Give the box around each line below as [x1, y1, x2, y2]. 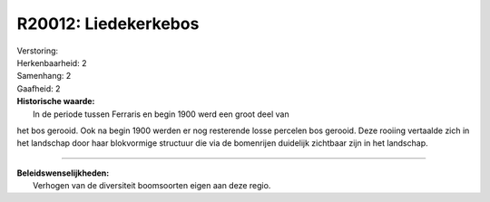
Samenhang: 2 [16, 71, 72, 82]
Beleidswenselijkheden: [16, 168, 110, 178]
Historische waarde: [16, 96, 95, 107]
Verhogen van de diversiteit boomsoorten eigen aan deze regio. [33, 180, 271, 191]
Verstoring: [16, 45, 59, 56]
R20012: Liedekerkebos [16, 14, 200, 34]
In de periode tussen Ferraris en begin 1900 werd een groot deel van [33, 109, 289, 120]
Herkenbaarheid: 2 [16, 57, 87, 68]
